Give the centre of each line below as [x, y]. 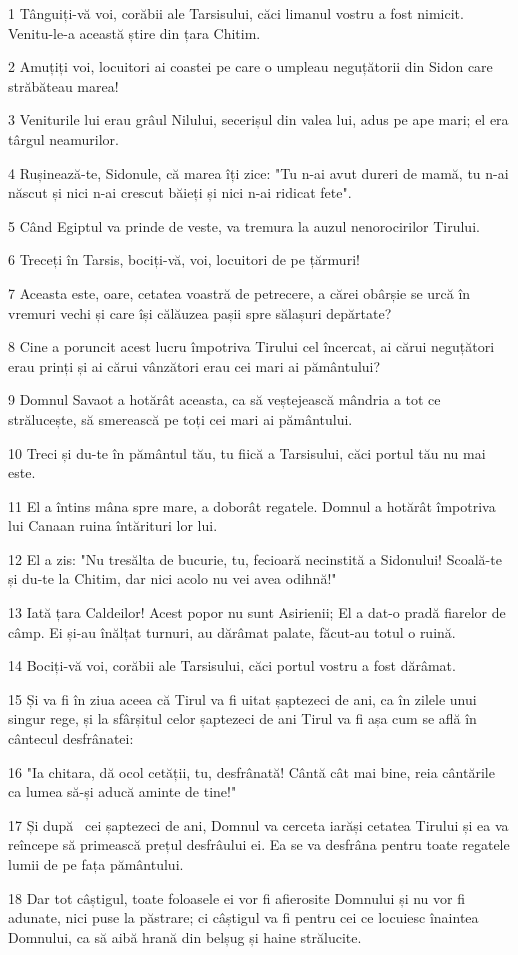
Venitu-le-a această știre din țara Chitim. [134, 32]
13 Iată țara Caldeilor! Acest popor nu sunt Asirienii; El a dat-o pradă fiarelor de [257, 612]
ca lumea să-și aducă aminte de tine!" [122, 791]
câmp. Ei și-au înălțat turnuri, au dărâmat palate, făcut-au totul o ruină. [232, 631]
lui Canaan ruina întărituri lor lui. [113, 525]
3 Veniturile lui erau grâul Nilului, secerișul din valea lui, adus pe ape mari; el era [258, 119]
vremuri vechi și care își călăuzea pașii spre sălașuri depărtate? [200, 312]
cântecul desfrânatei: [71, 738]
